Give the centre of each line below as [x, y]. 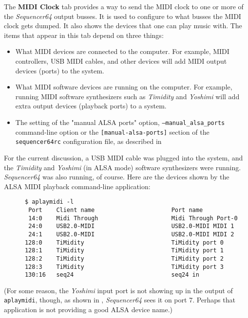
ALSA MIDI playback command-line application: [77, 186]
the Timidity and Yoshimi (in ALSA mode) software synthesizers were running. [123, 167]
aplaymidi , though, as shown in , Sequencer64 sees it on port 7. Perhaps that [120, 300]
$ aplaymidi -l [49, 202]
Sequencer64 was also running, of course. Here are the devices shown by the [117, 177]
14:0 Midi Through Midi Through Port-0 [133, 218]
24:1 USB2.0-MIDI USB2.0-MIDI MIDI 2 [131, 234]
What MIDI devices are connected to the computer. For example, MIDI [122, 51]
